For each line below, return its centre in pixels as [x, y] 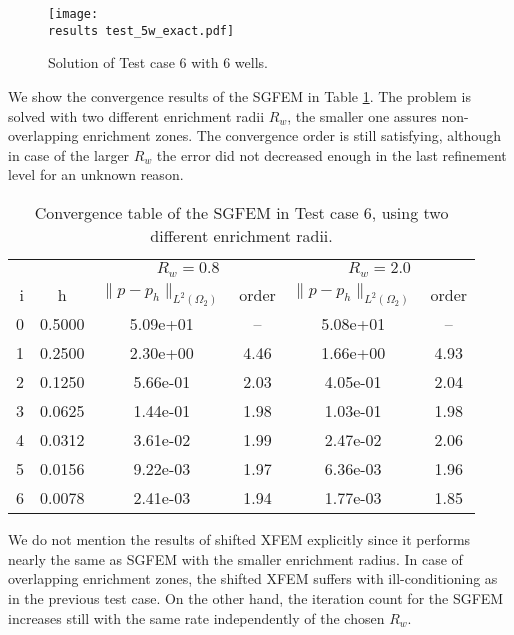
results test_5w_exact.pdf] [141, 30]
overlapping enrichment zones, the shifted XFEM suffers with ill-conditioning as [253, 578]
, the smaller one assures [362, 115]
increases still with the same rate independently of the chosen [196, 617]
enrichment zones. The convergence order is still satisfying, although [292, 135]
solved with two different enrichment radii [136, 115]
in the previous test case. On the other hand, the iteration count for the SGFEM [256, 597]
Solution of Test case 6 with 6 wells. [158, 62]
